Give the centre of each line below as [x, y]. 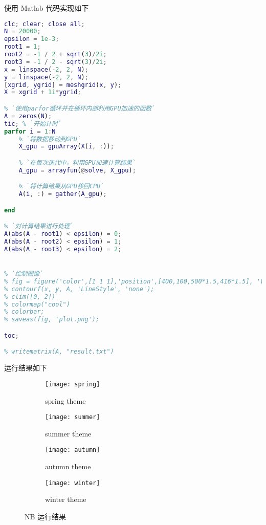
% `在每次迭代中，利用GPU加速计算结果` [77, 162]
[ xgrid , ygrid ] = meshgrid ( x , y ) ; [63, 85]
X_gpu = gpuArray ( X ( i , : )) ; [66, 147]
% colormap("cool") [37, 304]
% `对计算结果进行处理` [39, 226]
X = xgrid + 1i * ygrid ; [43, 92]
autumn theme [68, 466]
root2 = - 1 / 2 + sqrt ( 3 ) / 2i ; [56, 54]
